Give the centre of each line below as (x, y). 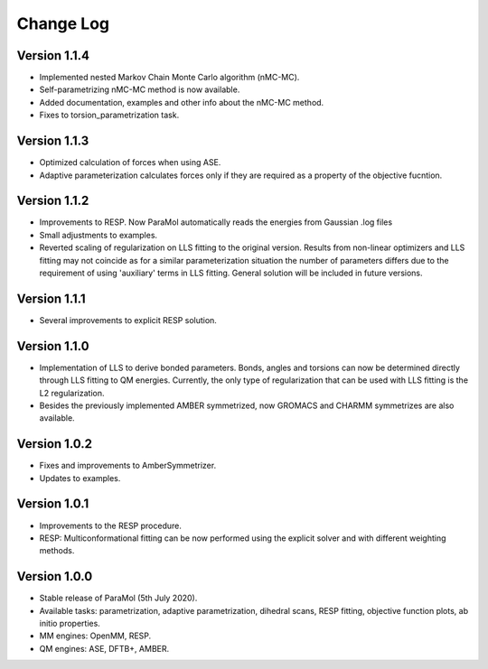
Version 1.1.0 (53, 346)
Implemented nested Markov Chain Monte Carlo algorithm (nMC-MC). (169, 78)
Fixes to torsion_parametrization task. (109, 115)
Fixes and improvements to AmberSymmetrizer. (128, 466)
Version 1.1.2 (53, 201)
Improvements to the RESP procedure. (111, 525)
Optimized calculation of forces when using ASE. (130, 163)
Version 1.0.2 (55, 444)
